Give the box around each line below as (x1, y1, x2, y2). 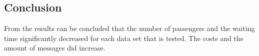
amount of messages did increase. (4, 42, 105, 53)
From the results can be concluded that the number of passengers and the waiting (4, 23, 255, 33)
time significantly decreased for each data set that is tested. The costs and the (4, 32, 243, 43)
